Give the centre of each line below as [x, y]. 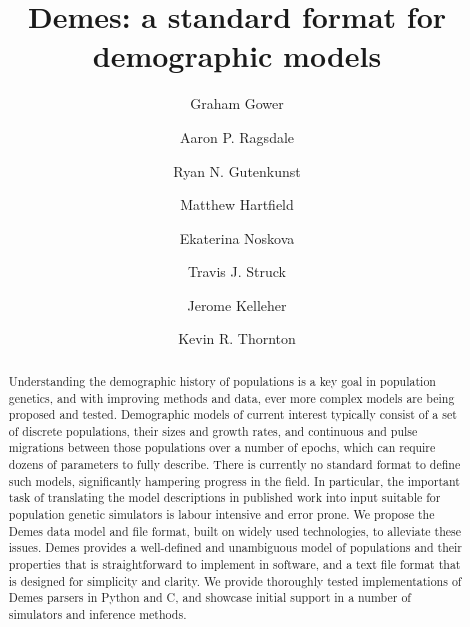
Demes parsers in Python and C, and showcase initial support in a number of [209, 597]
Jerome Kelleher [237, 304]
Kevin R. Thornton [237, 338]
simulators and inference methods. [97, 614]
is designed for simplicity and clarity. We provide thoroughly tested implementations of [235, 580]
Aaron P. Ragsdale [237, 136]
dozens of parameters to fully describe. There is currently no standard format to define [234, 464]
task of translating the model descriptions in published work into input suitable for [224, 497]
